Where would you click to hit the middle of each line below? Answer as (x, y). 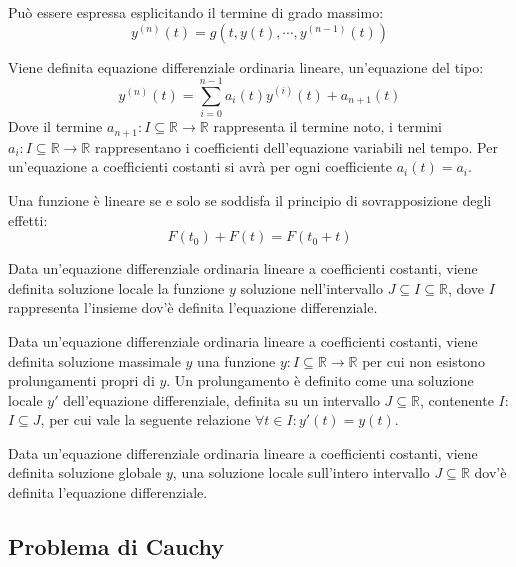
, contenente (456, 399)
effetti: (28, 219)
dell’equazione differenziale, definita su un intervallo (221, 399)
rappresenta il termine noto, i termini (327, 126)
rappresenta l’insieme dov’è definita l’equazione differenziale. (193, 307)
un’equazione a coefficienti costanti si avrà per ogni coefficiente (200, 166)
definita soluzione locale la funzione (116, 287)
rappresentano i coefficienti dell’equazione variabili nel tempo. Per (296, 146)
